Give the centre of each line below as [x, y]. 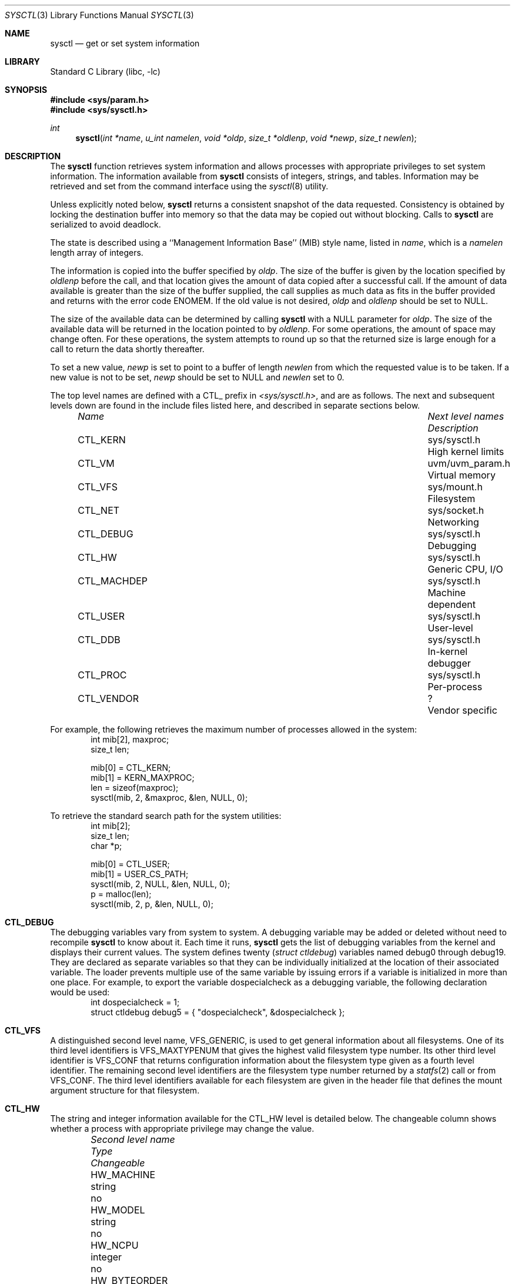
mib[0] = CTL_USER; [130, 864]
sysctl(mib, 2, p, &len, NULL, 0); [152, 904]
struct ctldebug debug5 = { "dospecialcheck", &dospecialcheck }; [218, 1012]
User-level [450, 628]
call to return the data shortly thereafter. [127, 349]
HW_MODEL [118, 1210]
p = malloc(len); [121, 894]
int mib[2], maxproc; [130, 739]
